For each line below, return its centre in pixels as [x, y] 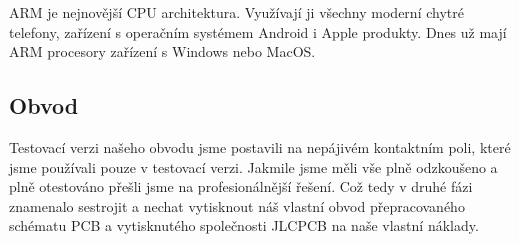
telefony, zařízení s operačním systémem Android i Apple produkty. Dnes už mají [258, 31]
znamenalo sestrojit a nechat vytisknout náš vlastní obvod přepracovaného [237, 205]
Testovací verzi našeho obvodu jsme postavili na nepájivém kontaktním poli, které [260, 146]
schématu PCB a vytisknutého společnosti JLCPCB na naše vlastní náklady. [244, 225]
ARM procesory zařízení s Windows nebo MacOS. [162, 51]
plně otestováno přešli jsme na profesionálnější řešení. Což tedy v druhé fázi [241, 186]
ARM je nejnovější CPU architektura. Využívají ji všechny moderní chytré [236, 12]
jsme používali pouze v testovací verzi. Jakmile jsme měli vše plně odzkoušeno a [253, 166]
